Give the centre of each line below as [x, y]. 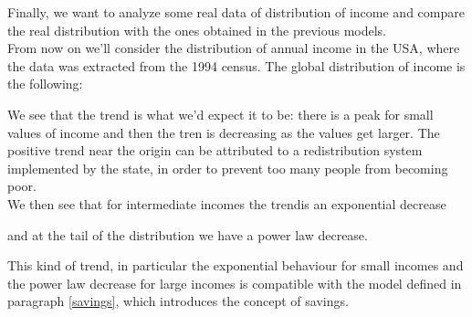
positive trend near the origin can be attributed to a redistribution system [215, 150]
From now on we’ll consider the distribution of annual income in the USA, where [234, 48]
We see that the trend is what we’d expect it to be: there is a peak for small [220, 114]
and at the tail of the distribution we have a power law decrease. [188, 234]
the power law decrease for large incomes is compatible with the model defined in [235, 283]
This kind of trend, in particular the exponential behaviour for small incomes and [236, 265]
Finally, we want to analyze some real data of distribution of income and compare [236, 12]
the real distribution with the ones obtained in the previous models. [197, 30]
